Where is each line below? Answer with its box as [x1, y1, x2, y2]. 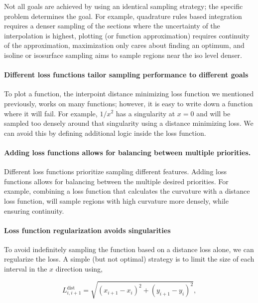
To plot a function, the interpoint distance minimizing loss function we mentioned [4, 88, 254, 99]
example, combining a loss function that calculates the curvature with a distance [4, 186, 250, 196]
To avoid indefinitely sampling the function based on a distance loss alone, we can [4, 244, 254, 254]
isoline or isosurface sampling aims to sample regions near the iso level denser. [4, 49, 243, 60]
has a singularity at [116, 108, 175, 118]
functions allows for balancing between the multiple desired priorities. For [4, 176, 229, 186]
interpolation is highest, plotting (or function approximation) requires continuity [4, 30, 250, 40]
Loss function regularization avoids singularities [4, 225, 171, 235]
